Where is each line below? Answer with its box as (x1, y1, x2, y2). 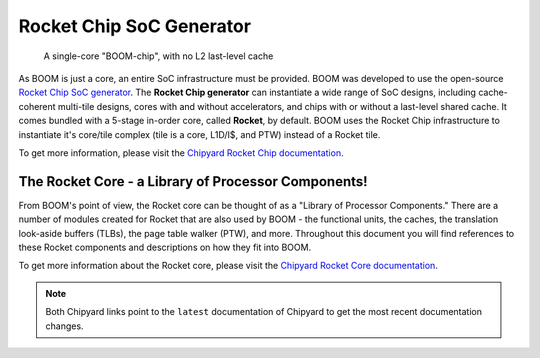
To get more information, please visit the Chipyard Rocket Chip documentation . (18, 146, 344, 159)
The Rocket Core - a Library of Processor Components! (18, 173, 369, 190)
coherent (18, 100, 56, 112)
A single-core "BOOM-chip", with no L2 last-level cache (43, 50, 274, 62)
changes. (45, 320, 84, 332)
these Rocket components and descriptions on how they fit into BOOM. (18, 241, 312, 253)
